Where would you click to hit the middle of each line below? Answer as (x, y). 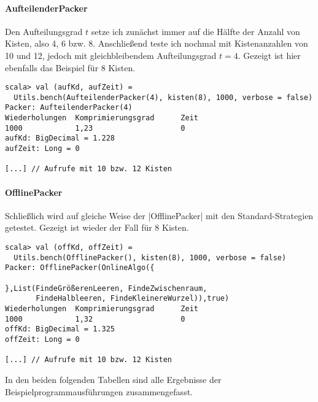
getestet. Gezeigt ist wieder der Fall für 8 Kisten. (97, 227)
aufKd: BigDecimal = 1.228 (60, 138)
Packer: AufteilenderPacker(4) (69, 108)
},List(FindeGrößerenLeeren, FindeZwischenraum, (106, 288)
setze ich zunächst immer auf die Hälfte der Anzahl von (196, 31)
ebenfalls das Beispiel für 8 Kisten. (70, 67)
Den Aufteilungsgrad (44, 31)
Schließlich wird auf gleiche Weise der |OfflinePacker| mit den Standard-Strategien (159, 215)
